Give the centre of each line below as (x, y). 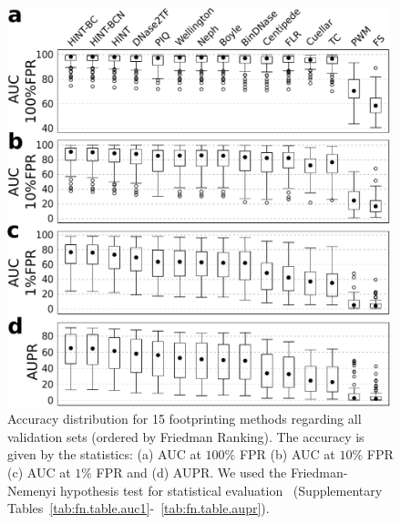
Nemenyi (32, 490)
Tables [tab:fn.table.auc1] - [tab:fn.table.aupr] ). (139, 508)
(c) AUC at (39, 473)
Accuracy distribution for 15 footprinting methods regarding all (185, 419)
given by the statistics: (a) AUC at (104, 454)
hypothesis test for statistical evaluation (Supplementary (221, 490)
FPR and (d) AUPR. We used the (191, 473)
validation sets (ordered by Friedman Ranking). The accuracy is (186, 436)
